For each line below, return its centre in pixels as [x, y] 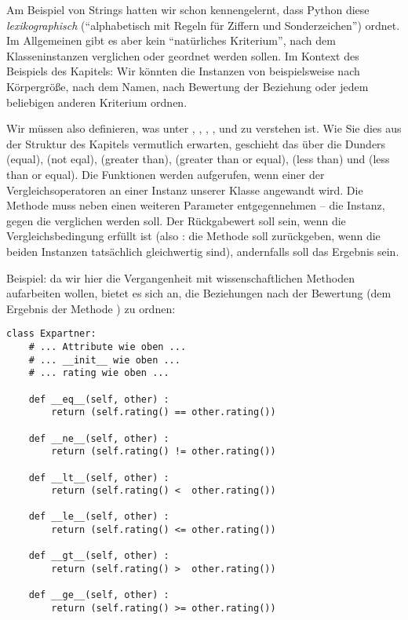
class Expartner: [51, 334]
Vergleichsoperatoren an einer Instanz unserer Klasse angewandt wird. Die [185, 190]
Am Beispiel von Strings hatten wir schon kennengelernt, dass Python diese [188, 9]
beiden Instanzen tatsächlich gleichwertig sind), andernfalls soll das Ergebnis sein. [203, 251]
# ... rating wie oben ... [99, 373]
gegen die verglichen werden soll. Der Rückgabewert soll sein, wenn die [176, 220]
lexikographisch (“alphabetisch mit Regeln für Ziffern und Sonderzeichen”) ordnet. [203, 25]
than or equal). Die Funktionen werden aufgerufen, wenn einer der [166, 174]
